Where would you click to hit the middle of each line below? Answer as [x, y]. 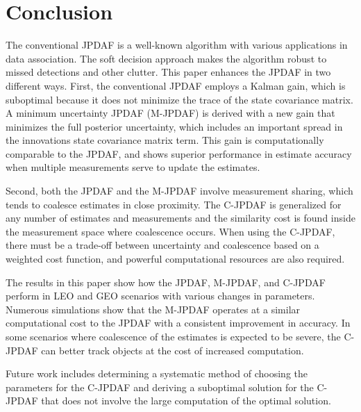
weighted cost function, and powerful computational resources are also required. [175, 259]
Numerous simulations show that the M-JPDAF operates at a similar [153, 309]
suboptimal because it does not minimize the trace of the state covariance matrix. [179, 99]
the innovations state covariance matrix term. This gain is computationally [165, 140]
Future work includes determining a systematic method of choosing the [157, 373]
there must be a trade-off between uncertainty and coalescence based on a [162, 245]
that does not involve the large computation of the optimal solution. [186, 401]
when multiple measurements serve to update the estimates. [133, 167]
